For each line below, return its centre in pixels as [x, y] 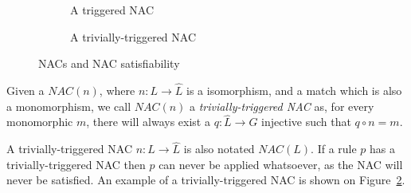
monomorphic [40, 122]
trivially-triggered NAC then [76, 164]
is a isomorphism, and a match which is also [294, 90]
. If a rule [334, 149]
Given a [25, 90]
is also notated [219, 149]
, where [117, 90]
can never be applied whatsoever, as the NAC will [281, 164]
